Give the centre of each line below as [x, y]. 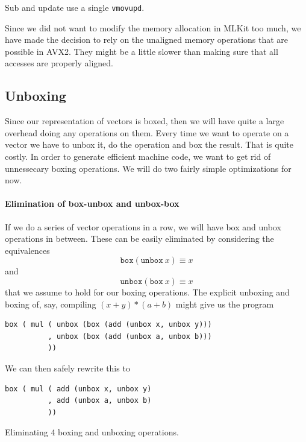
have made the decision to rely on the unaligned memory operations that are [147, 39]
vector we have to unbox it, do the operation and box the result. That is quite [149, 144]
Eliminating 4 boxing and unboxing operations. [92, 432]
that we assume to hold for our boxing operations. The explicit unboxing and [147, 292]
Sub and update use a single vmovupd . [75, 7]
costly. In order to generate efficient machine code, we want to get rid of [138, 156]
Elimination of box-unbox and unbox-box [92, 204]
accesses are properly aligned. [59, 63]
